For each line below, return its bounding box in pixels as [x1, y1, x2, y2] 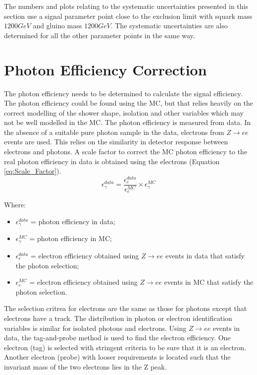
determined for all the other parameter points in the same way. [4, 30, 195, 40]
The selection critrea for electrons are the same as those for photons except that [4, 303, 247, 313]
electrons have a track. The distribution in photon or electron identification [4, 312, 232, 323]
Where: [4, 199, 26, 210]
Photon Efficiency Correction [4, 59, 207, 79]
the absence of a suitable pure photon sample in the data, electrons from [4, 126, 224, 137]
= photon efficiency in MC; [29, 233, 112, 244]
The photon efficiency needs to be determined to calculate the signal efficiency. [4, 88, 243, 98]
